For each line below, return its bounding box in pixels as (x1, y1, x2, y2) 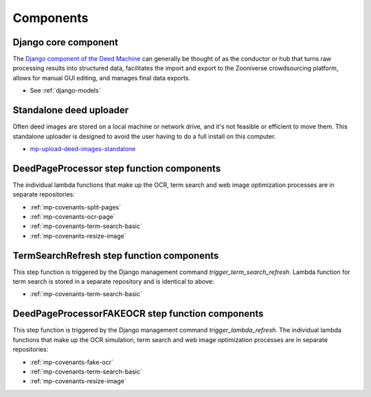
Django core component (12, 36, 118, 48)
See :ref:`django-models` (30, 87, 101, 95)
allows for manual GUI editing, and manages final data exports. (12, 73, 190, 82)
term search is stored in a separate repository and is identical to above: (12, 277, 214, 286)
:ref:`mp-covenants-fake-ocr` (30, 358, 113, 366)
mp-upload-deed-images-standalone (30, 144, 136, 152)
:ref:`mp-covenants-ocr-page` (30, 213, 116, 220)
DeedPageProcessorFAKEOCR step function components (12, 308, 264, 319)
